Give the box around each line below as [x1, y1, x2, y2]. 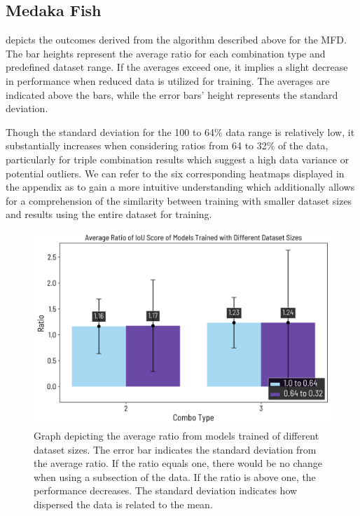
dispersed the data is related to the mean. [34, 496, 213, 511]
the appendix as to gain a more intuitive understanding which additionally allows [6, 179, 355, 194]
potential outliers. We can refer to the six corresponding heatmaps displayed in [6, 165, 345, 180]
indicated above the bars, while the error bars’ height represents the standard [6, 87, 338, 102]
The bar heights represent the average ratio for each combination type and [6, 46, 326, 60]
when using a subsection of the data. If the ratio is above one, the [34, 469, 316, 484]
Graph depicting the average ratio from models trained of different [34, 428, 319, 442]
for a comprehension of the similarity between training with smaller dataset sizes [6, 193, 352, 208]
